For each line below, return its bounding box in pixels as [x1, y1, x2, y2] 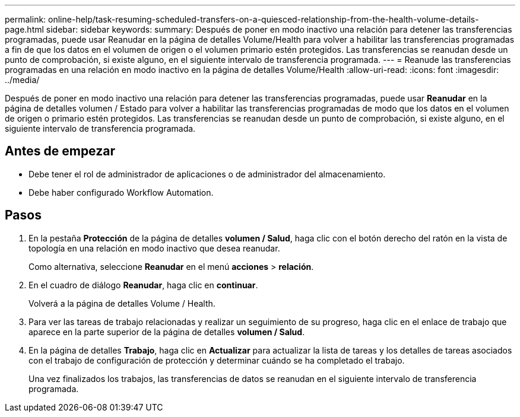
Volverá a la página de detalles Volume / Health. [28, 298, 215, 308]
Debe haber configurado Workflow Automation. [28, 187, 214, 198]
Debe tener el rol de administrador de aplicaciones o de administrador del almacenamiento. [28, 168, 386, 179]
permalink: [5, 14, 46, 24]
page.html [5, 24, 44, 34]
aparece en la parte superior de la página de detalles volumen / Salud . [28, 326, 305, 337]
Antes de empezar [5, 144, 115, 159]
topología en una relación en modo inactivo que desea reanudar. [28, 243, 280, 253]
